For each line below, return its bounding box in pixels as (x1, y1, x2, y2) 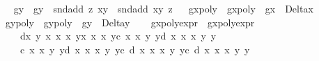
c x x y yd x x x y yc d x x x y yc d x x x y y (20, 42, 250, 56)
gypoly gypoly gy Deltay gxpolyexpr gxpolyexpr (5, 15, 255, 29)
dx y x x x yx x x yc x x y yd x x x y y (20, 28, 217, 43)
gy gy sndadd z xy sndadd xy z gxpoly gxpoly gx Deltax (13, 1, 313, 15)
